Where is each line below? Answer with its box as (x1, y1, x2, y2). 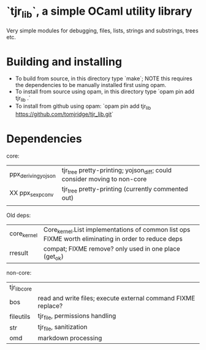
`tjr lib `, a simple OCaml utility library (6, 4, 193, 20)
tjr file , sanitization (37, 323, 88, 332)
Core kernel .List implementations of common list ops (43, 226, 191, 235)
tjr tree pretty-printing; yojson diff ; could (61, 166, 172, 176)
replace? (37, 302, 63, 310)
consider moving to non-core (61, 175, 147, 183)
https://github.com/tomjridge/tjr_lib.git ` (15, 110, 114, 118)
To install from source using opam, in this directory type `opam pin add (15, 88, 195, 96)
